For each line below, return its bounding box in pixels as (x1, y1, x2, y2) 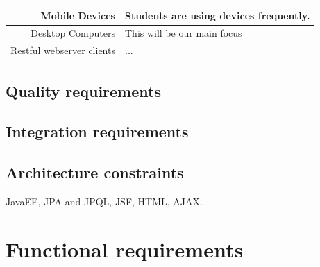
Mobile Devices (40, 8, 115, 22)
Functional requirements (6, 234, 244, 263)
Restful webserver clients (10, 43, 115, 58)
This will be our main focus (124, 26, 242, 40)
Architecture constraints (6, 162, 184, 183)
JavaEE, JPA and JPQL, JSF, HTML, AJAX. (6, 194, 203, 209)
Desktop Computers (31, 26, 115, 40)
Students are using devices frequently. (124, 8, 310, 22)
